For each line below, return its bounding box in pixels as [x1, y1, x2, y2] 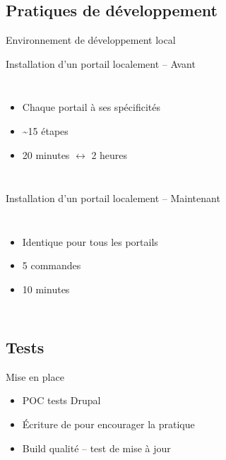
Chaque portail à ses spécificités [22, 100, 160, 114]
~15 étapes [22, 123, 69, 138]
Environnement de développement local [6, 33, 176, 47]
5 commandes [22, 258, 81, 273]
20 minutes [22, 147, 70, 162]
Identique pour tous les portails [22, 234, 158, 249]
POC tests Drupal [22, 393, 101, 408]
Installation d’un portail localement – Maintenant [6, 191, 220, 206]
